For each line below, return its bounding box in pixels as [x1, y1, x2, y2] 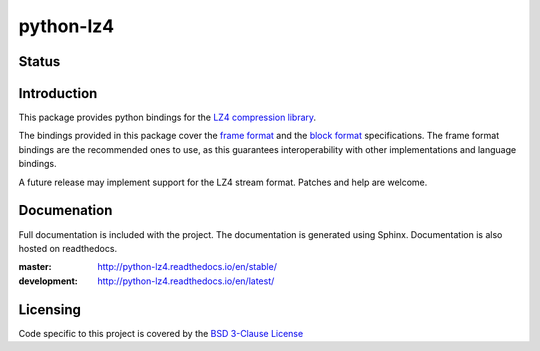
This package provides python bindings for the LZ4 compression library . [18, 111, 317, 124]
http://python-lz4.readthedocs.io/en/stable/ [97, 261, 277, 273]
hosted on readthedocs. [18, 242, 118, 254]
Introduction [18, 85, 98, 102]
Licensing [18, 301, 82, 318]
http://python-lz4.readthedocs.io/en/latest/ [97, 275, 275, 287]
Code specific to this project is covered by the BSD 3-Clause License [18, 327, 304, 339]
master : [18, 261, 52, 273]
